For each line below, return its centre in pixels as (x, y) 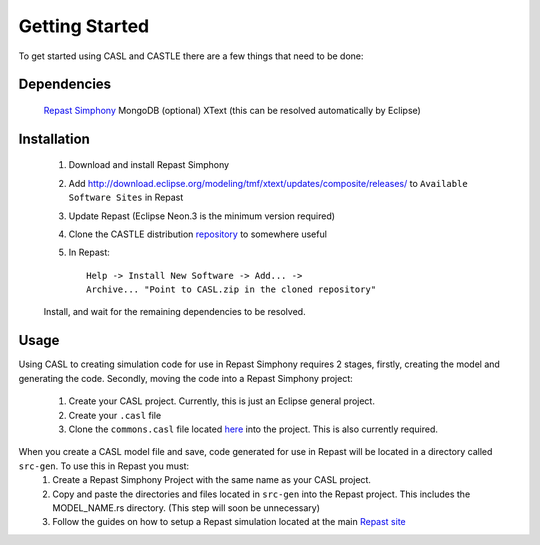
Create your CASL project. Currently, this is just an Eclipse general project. (221, 401)
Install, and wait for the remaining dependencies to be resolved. (174, 312)
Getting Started (84, 26)
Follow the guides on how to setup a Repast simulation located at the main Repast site (229, 522)
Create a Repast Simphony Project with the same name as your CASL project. (212, 480)
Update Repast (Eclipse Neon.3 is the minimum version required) (201, 216)
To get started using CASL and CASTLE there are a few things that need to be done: (191, 56)
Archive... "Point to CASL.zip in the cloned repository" (231, 289)
